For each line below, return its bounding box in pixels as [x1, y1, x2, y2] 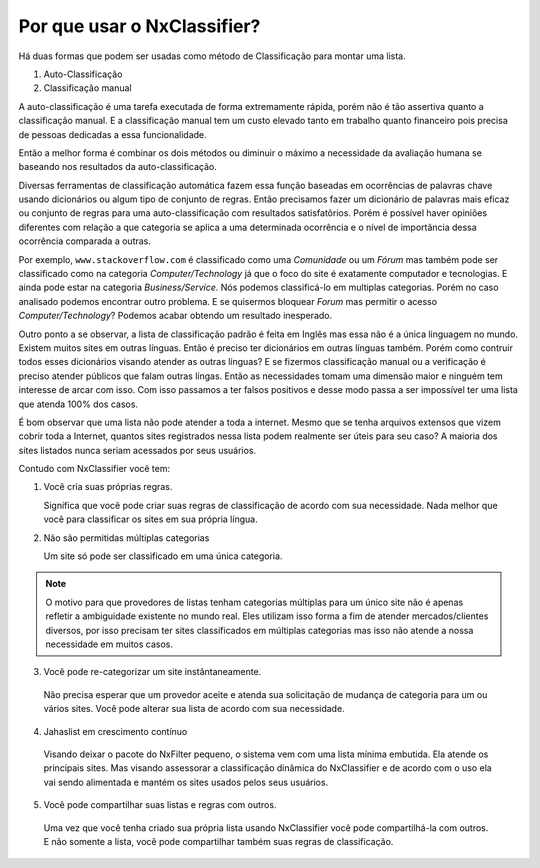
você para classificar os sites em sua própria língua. [43, 513, 259, 525]
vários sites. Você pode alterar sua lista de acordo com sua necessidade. [43, 703, 345, 715]
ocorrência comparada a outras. [18, 235, 152, 247]
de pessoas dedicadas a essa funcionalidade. [18, 128, 207, 140]
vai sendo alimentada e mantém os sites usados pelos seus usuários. [43, 776, 329, 788]
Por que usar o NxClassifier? [18, 15, 261, 37]
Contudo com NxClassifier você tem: [18, 463, 171, 475]
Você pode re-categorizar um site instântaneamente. [43, 666, 262, 678]
